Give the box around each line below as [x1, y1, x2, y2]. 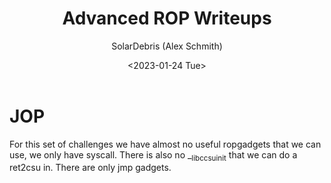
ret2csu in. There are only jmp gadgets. [9, 162, 172, 174]
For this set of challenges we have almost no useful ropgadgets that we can [9, 138, 322, 150]
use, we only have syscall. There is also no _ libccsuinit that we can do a [9, 148, 298, 163]
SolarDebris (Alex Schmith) [111, 40, 223, 52]
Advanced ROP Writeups [62, 7, 272, 30]
